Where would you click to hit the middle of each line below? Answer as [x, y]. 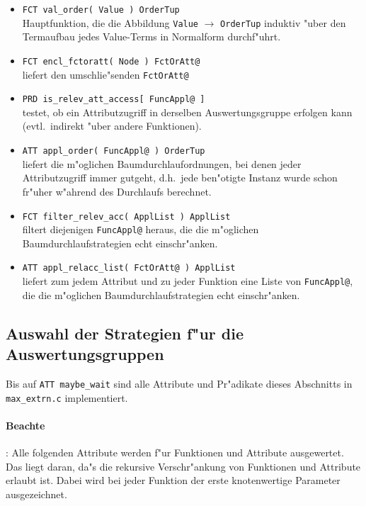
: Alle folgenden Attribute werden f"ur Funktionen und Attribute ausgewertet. [175, 452]
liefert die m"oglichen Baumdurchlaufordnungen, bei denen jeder [162, 163]
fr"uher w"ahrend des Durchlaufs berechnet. [117, 191]
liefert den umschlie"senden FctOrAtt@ [105, 74]
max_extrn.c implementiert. [67, 397]
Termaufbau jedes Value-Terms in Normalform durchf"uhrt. [151, 36]
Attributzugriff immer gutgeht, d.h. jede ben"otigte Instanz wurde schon [180, 178]
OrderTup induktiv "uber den [283, 22]
